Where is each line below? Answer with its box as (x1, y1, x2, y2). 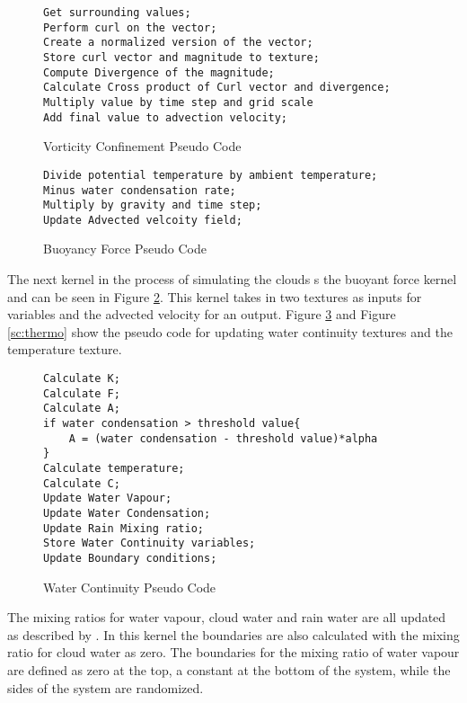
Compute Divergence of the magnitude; (43, 66, 275, 79)
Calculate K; (43, 372, 120, 386)
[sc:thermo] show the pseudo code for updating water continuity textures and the (7, 322, 453, 341)
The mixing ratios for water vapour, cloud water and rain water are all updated (7, 608, 446, 627)
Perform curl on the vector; (43, 21, 217, 34)
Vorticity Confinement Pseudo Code (43, 137, 242, 156)
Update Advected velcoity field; (43, 213, 242, 227)
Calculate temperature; (43, 461, 185, 475)
